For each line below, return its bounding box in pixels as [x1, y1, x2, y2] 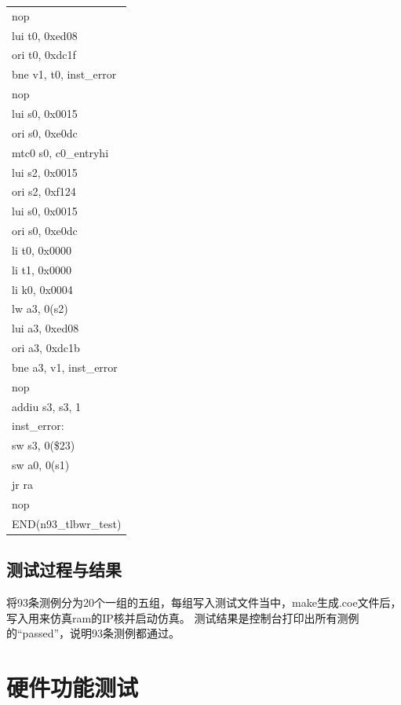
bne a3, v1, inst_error [12, 358, 118, 375]
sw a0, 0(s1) [12, 457, 70, 473]
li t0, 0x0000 [12, 241, 71, 258]
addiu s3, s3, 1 [12, 398, 82, 414]
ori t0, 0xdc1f [12, 46, 76, 63]
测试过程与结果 [6, 557, 122, 582]
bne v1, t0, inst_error [12, 66, 117, 83]
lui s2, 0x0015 [12, 163, 78, 180]
